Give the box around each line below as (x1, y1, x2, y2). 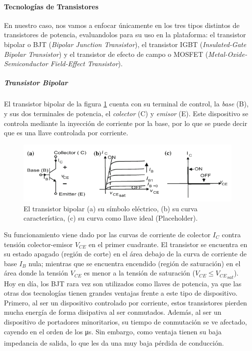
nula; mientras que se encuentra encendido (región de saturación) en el (28, 258, 241, 268)
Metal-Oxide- (208, 49, 247, 59)
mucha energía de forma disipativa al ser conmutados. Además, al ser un (4, 307, 222, 317)
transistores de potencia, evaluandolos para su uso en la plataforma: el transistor (4, 29, 246, 40)
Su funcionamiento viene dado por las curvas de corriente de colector (4, 229, 211, 239)
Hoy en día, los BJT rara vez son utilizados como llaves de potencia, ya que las (4, 278, 242, 288)
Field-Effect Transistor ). (50, 58, 123, 69)
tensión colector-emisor (4, 239, 73, 249)
